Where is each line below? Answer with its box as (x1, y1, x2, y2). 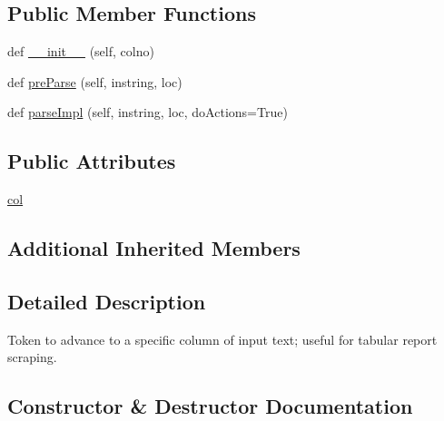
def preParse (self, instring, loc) (7, 72, 183, 91)
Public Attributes (7, 147, 176, 175)
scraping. (7, 348, 57, 367)
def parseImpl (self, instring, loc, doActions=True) (7, 103, 288, 122)
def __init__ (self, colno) (7, 42, 154, 61)
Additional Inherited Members (7, 234, 301, 262)
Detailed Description (7, 287, 206, 315)
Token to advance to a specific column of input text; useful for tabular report (7, 329, 438, 348)
